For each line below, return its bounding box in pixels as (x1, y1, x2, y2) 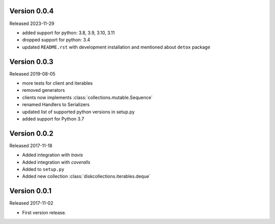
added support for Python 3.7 (22, 115, 84, 122)
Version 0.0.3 (9, 57, 53, 66)
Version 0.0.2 (9, 129, 53, 138)
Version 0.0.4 (9, 7, 54, 15)
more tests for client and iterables (22, 80, 93, 86)
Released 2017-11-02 (9, 200, 53, 206)
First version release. (22, 209, 66, 215)
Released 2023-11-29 (9, 20, 54, 27)
